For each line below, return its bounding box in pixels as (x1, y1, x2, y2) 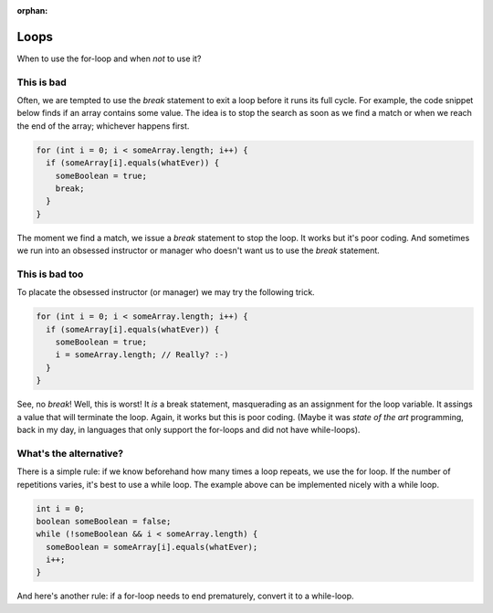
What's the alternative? (16, 447, 123, 460)
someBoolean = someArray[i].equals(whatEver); (46, 542, 258, 552)
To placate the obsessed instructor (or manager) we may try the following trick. (16, 287, 315, 298)
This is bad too (16, 268, 84, 280)
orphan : (16, 5, 48, 16)
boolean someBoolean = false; (36, 516, 172, 526)
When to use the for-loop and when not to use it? (16, 53, 202, 64)
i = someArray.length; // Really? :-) (55, 350, 229, 360)
